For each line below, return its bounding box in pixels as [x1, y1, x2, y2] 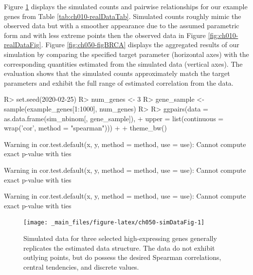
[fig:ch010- [208, 30, 238, 40]
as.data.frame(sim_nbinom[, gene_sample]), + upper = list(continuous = [4, 113, 224, 123]
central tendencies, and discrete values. [23, 261, 139, 272]
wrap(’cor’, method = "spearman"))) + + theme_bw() [4, 123, 167, 133]
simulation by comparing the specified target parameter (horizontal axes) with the [4, 49, 249, 59]
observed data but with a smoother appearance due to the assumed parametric [4, 20, 239, 31]
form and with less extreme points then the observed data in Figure [4, 30, 206, 40]
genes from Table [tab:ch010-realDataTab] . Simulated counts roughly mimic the [4, 11, 241, 21]
